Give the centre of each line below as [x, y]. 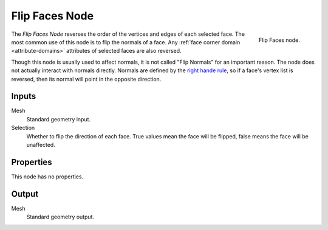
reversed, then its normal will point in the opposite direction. [86, 79]
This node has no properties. [47, 177]
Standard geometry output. [60, 217]
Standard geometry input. [59, 119]
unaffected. [41, 144]
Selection [23, 128]
